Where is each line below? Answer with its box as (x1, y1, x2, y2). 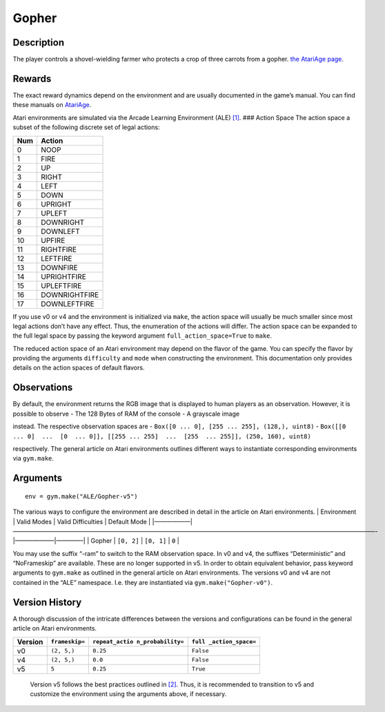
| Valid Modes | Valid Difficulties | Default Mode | (12, 517, 151, 526)
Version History (12, 596, 82, 608)
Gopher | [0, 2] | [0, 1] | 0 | (90, 537, 179, 545)
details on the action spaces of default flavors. (12, 363, 145, 372)
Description (12, 37, 65, 48)
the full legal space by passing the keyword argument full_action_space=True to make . (12, 331, 273, 340)
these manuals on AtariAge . (12, 101, 92, 109)
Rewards (12, 73, 52, 84)
